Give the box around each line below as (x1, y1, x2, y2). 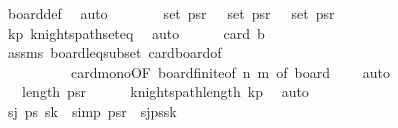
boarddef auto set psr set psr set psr (7, 3, 335, 23)
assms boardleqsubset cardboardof (7, 42, 222, 63)
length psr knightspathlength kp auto (21, 81, 309, 102)
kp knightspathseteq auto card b (7, 22, 265, 43)
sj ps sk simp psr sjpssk (7, 100, 177, 121)
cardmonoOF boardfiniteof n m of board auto (70, 61, 390, 82)
